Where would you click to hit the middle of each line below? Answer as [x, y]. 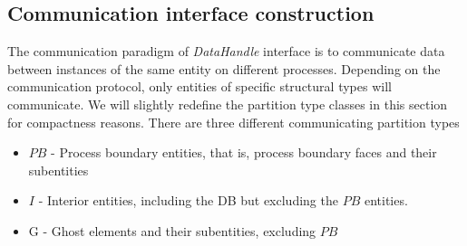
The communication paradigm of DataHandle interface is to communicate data [226, 51]
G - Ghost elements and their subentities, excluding [172, 230]
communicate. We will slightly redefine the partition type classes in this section [228, 104]
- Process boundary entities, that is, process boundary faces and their [244, 152]
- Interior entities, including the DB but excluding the [188, 200]
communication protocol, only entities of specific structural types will [199, 86]
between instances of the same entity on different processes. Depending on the [224, 68]
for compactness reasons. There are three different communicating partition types [233, 122]
